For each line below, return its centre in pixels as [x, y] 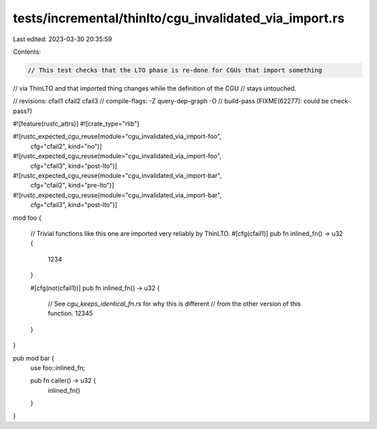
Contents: [27, 52]
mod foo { [27, 218]
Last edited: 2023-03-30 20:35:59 [62, 39]
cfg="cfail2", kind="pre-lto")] [72, 186]
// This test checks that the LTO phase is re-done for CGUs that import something [175, 70]
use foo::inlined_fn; [58, 368]
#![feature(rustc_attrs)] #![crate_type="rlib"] [76, 124]
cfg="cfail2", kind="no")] [66, 146]
